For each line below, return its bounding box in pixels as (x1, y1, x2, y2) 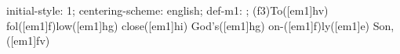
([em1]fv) (6, 32, 50, 49)
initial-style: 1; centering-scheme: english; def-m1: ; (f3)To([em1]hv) (6, 2, 329, 18)
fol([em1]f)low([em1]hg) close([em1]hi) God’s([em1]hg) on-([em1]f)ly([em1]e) (6, 17, 370, 33)
